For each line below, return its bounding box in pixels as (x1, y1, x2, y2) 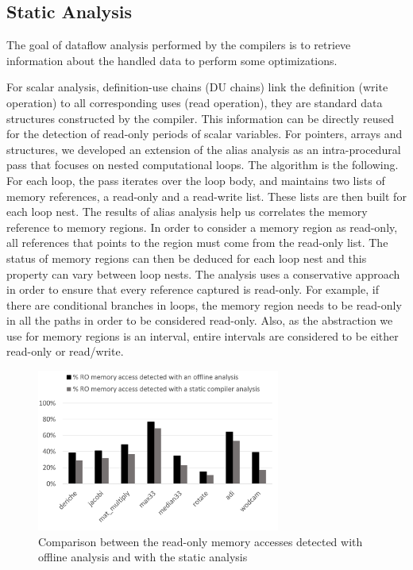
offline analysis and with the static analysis (38, 549, 248, 565)
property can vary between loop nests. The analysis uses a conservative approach (6, 265, 400, 282)
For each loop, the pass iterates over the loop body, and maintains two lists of (6, 171, 385, 188)
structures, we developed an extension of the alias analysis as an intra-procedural (6, 141, 401, 157)
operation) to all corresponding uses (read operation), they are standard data (6, 94, 383, 110)
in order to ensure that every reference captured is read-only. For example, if (6, 281, 379, 298)
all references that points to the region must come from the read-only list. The (6, 234, 388, 251)
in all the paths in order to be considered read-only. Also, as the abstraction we (6, 312, 393, 329)
